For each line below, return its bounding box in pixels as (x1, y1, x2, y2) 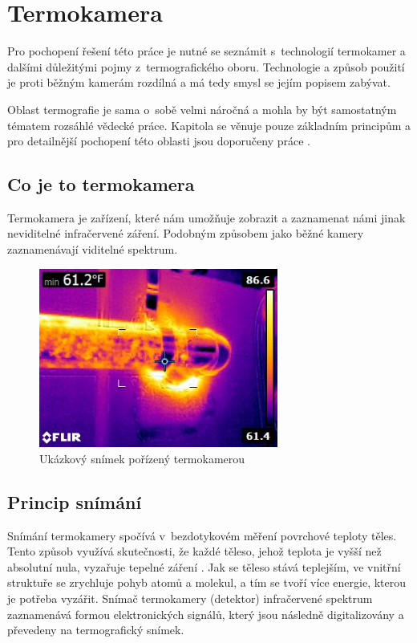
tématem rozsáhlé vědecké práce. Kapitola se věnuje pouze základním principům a (7, 116, 411, 133)
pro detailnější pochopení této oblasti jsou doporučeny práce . (7, 132, 311, 149)
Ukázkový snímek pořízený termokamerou (39, 450, 245, 466)
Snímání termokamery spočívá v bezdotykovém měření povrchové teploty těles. (7, 527, 397, 543)
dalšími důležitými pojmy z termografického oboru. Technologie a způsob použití (7, 58, 405, 75)
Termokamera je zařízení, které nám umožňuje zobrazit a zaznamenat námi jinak (7, 209, 406, 226)
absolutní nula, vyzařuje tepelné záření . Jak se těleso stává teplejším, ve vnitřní (7, 558, 401, 575)
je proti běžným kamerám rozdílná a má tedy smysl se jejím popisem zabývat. (7, 74, 391, 91)
